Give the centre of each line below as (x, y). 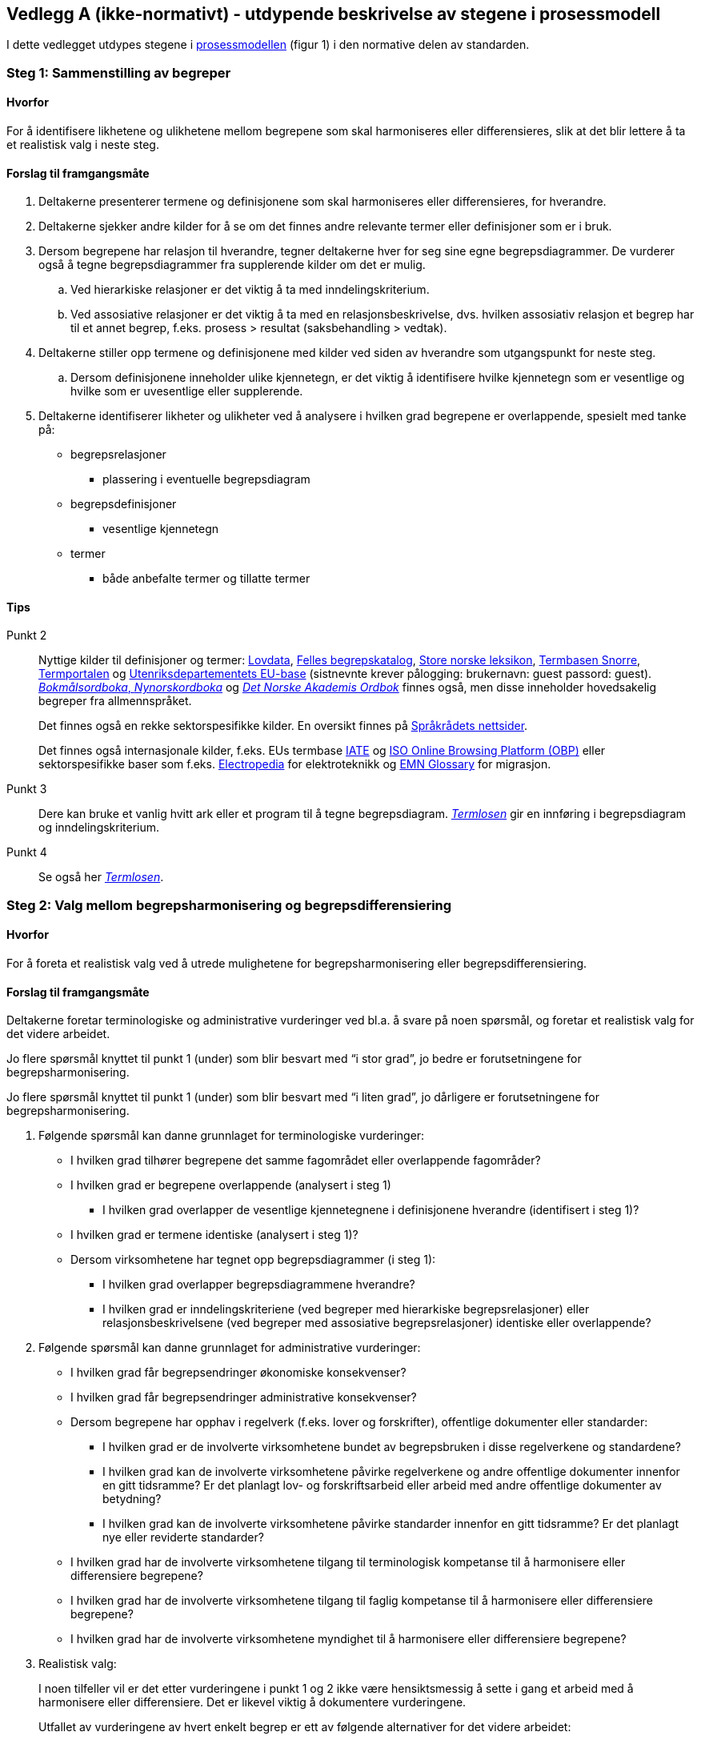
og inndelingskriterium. (99, 828)
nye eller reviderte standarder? (183, 1538)
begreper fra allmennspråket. (115, 701)
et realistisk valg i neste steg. (83, 145)
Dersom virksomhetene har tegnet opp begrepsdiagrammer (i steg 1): (253, 1260)
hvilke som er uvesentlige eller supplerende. (187, 391)
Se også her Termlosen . (101, 877)
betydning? (132, 1499)
